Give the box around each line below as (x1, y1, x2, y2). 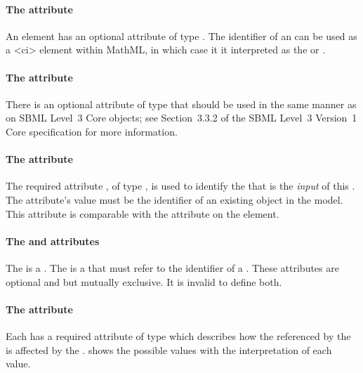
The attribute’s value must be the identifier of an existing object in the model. (6, 192, 343, 207)
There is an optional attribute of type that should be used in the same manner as (6, 96, 357, 111)
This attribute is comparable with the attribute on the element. (6, 206, 279, 221)
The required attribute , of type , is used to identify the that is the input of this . (6, 178, 355, 193)
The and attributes (6, 233, 100, 248)
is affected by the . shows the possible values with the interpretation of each (6, 342, 332, 357)
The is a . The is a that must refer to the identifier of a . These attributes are (6, 260, 339, 275)
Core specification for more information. (6, 124, 178, 138)
